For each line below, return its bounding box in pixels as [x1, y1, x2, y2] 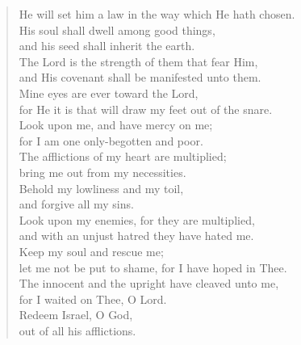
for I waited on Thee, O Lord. [19, 290, 167, 307]
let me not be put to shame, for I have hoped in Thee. [19, 259, 287, 276]
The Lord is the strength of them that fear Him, [19, 53, 258, 69]
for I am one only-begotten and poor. [19, 132, 203, 149]
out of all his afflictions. [19, 322, 136, 339]
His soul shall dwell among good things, [19, 21, 215, 38]
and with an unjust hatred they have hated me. [19, 227, 254, 244]
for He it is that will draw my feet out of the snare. [19, 100, 273, 117]
